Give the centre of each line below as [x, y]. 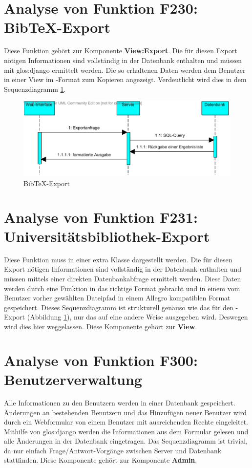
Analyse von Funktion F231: [101, 217]
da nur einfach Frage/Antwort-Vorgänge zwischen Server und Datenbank [113, 450]
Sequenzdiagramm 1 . [35, 89]
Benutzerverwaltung [73, 379]
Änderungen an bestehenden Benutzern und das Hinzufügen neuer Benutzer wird [125, 412]
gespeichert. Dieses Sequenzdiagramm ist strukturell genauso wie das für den [119, 307]
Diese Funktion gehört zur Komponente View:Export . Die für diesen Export [121, 51]
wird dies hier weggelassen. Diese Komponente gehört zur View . [101, 327]
